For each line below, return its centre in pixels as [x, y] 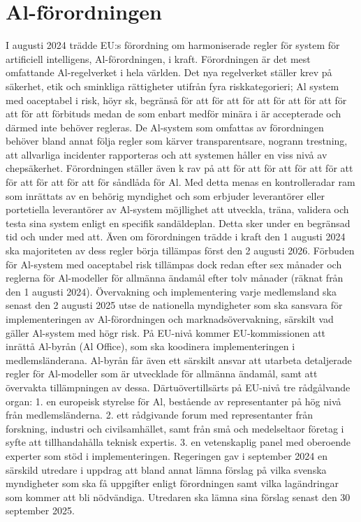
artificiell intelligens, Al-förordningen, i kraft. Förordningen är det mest [158, 58]
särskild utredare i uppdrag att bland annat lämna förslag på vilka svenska [166, 469]
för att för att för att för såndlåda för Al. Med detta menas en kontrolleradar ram [180, 182]
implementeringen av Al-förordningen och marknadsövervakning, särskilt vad [170, 319]
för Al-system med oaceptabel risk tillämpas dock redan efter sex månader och [174, 264]
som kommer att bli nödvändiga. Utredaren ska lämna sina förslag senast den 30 [178, 496]
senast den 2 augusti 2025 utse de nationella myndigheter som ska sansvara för [174, 305]
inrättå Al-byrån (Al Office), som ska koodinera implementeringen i [150, 346]
